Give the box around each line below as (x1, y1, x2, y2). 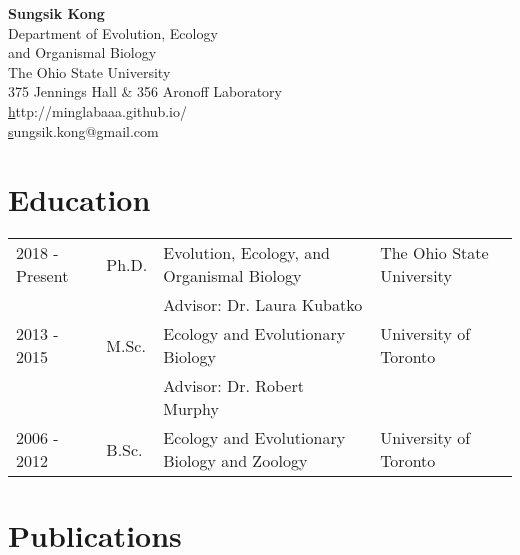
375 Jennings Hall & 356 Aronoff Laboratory (8, 81, 282, 102)
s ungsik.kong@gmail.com (8, 120, 159, 141)
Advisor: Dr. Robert (163, 374, 304, 398)
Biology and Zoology (163, 449, 308, 473)
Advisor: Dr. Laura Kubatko (163, 293, 363, 317)
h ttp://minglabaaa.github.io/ (8, 100, 187, 121)
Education (8, 179, 151, 220)
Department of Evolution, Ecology (8, 22, 218, 43)
